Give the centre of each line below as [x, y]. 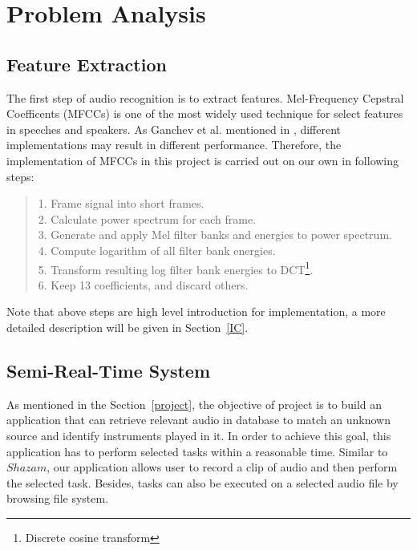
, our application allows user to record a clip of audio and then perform [222, 467]
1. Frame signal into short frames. [121, 203]
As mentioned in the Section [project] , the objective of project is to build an [194, 404]
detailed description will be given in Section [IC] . [128, 327]
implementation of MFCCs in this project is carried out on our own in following [203, 160]
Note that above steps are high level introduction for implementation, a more [196, 311]
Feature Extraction [87, 64]
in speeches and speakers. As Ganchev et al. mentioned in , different [174, 129]
